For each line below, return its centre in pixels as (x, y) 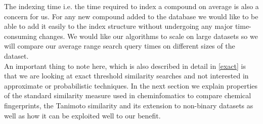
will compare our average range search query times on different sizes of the (120, 46)
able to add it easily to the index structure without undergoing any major (119, 26)
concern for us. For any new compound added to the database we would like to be (131, 16)
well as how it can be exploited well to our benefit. (82, 115)
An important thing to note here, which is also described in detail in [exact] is (125, 66)
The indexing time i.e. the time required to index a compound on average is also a (131, 6)
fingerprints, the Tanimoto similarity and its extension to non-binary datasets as (129, 105)
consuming (20, 36)
